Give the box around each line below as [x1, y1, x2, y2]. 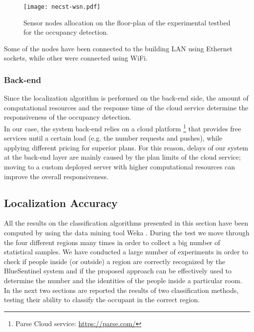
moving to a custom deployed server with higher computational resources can [4, 162, 235, 172]
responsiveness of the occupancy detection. [4, 112, 131, 122]
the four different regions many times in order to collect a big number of [4, 237, 220, 247]
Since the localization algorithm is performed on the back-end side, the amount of [4, 93, 249, 103]
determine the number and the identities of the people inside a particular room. [4, 275, 242, 286]
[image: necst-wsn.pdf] [23, 3, 101, 10]
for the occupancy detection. [23, 27, 108, 37]
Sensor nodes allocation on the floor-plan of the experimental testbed [23, 17, 231, 27]
